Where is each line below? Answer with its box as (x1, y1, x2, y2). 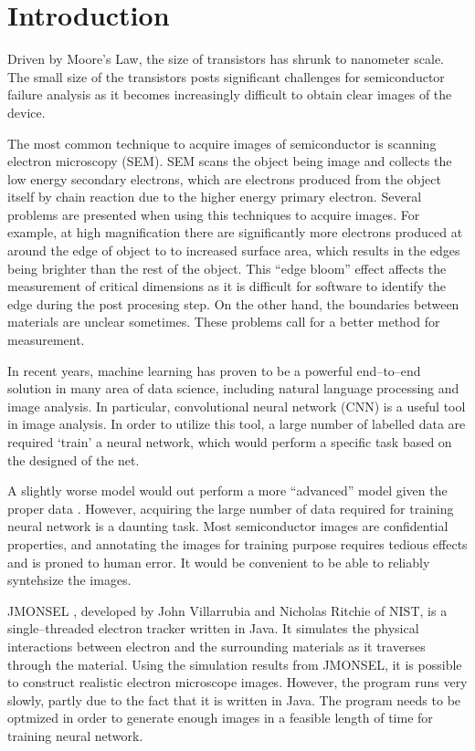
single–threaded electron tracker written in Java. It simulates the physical (7, 619, 419, 638)
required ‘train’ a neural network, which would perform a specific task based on (7, 433, 452, 451)
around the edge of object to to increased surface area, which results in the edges (7, 241, 460, 260)
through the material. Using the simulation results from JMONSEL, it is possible (7, 654, 462, 673)
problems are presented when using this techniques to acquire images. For (7, 204, 420, 224)
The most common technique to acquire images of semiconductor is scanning (7, 133, 437, 152)
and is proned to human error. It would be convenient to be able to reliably (7, 552, 430, 571)
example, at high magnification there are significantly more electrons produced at (7, 223, 463, 242)
